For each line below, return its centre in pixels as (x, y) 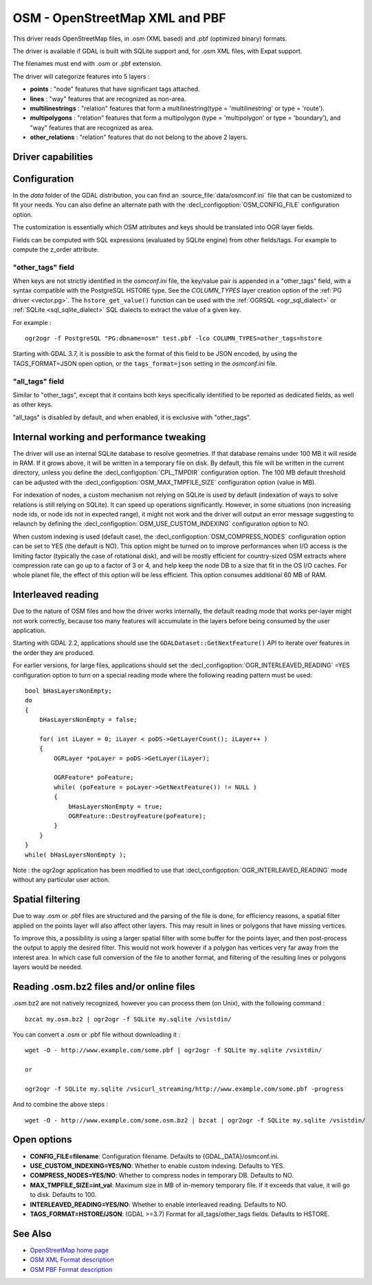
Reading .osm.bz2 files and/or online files (104, 987)
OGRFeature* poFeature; (94, 777)
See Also (32, 1234)
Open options (42, 1140)
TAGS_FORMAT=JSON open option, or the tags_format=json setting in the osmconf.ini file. (145, 363)
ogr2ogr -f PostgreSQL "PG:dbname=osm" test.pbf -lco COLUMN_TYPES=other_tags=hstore (174, 338)
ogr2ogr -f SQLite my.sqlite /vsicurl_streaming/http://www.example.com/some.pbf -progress (184, 1089)
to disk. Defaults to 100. (63, 1195)
